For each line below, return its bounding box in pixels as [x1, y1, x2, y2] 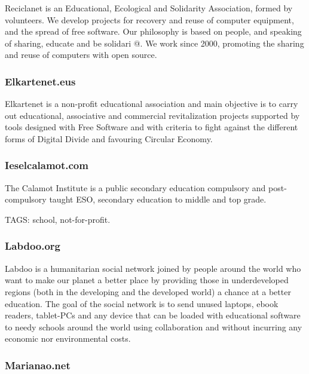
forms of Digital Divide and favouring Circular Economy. [5, 132, 213, 145]
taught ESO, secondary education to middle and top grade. [49, 193, 267, 206]
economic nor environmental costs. [5, 332, 131, 345]
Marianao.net [5, 357, 71, 372]
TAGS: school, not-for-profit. [5, 213, 111, 225]
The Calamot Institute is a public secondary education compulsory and [5, 181, 266, 194]
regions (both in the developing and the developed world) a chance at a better [5, 285, 291, 298]
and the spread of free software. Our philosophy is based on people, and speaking [5, 25, 302, 38]
